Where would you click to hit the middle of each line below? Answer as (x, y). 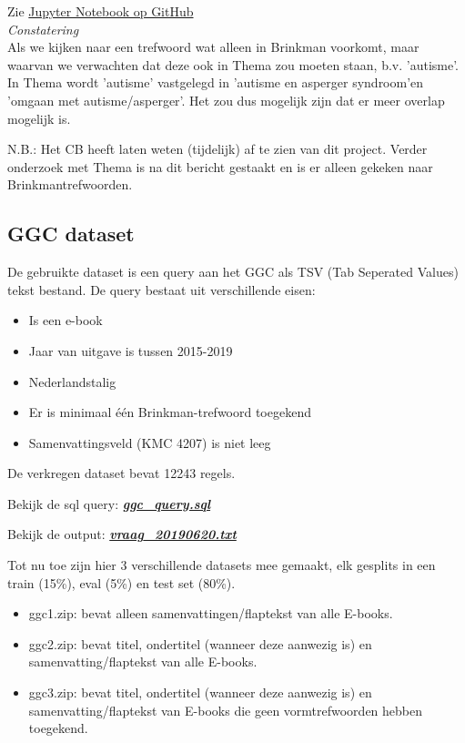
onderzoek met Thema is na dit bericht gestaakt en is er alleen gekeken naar (220, 166)
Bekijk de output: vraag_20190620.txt (122, 534)
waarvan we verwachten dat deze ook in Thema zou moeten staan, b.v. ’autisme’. (233, 64)
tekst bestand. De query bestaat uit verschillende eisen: (162, 289)
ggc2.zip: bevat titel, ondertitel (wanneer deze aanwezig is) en (200, 643)
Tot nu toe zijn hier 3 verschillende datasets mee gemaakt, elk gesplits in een (222, 565)
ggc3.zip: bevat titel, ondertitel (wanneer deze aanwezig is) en (200, 692)
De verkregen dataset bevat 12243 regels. (121, 473)
